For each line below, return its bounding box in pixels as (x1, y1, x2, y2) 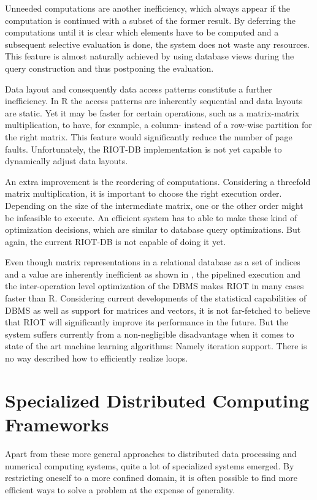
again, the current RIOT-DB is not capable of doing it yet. (5, 235, 226, 248)
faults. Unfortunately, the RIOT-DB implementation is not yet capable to (5, 142, 282, 155)
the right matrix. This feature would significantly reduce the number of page (5, 130, 292, 143)
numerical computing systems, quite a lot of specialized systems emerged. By (5, 459, 294, 472)
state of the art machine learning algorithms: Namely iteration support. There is (5, 339, 307, 352)
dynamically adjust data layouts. (5, 154, 128, 167)
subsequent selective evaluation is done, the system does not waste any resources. (5, 37, 310, 50)
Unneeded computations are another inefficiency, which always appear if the (5, 2, 290, 14)
